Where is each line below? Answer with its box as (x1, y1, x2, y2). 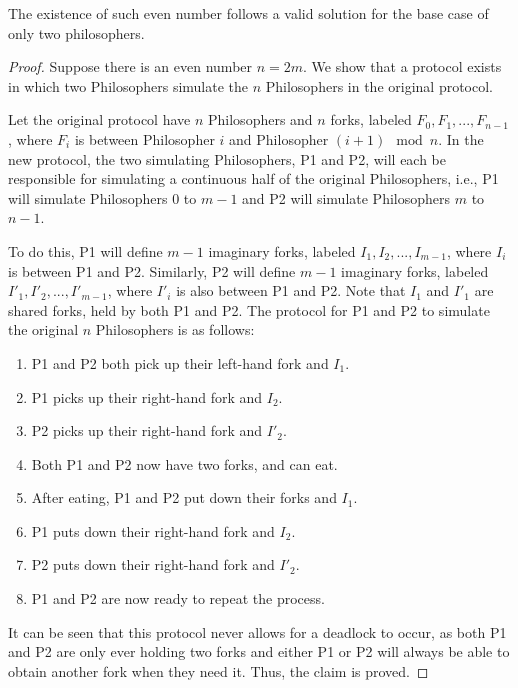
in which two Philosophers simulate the (8, 75, 249, 96)
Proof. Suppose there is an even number (8, 56, 253, 77)
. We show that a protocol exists (303, 56, 502, 77)
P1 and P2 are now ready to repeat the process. (31, 588, 325, 609)
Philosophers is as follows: (95, 319, 255, 340)
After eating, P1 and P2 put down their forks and (31, 487, 337, 508)
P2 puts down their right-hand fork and (31, 554, 275, 575)
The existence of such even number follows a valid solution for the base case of (8, 3, 489, 23)
